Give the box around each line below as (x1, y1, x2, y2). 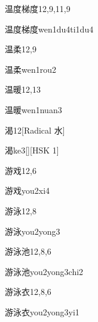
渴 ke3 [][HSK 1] (5, 144, 59, 156)
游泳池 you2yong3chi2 (5, 265, 84, 277)
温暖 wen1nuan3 (5, 103, 62, 116)
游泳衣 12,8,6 (5, 285, 51, 298)
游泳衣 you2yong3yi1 (5, 305, 79, 318)
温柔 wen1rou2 (5, 63, 56, 75)
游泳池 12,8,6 (5, 245, 51, 258)
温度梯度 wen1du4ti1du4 (5, 22, 94, 35)
